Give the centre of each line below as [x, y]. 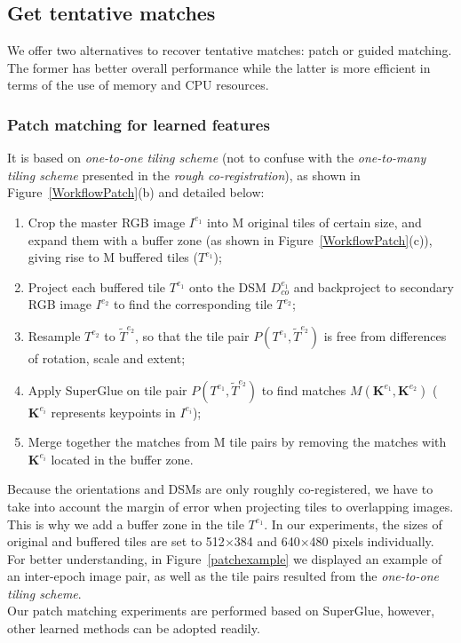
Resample [54, 335]
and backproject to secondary [374, 286]
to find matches [304, 389]
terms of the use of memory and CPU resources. [138, 85]
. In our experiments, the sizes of [353, 524]
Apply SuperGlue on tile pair [107, 389]
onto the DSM [227, 286]
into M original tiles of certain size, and [314, 222]
